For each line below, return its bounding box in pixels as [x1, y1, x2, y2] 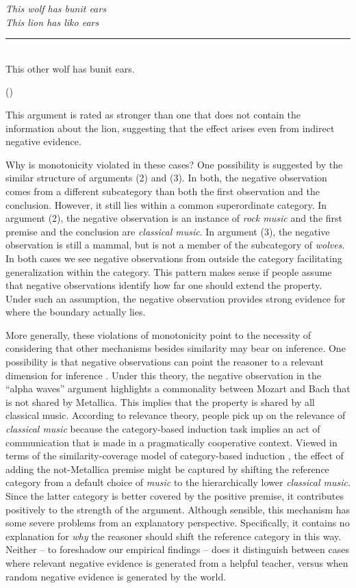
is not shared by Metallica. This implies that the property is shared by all [5, 394, 315, 409]
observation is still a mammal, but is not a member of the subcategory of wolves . [5, 238, 345, 252]
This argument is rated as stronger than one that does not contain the [5, 107, 301, 121]
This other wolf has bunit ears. [5, 61, 135, 75]
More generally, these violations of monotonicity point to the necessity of [5, 327, 311, 342]
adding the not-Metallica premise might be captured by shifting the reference [5, 461, 329, 476]
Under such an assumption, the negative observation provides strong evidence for [5, 291, 346, 305]
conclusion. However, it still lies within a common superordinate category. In [5, 197, 327, 212]
